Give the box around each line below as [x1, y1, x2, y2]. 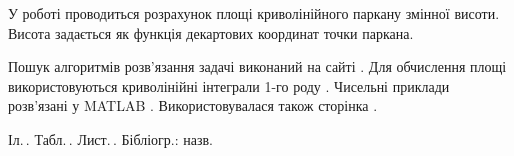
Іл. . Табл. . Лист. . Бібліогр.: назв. [8, 128, 213, 149]
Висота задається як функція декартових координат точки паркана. [8, 22, 414, 43]
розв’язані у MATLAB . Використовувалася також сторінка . [8, 95, 378, 116]
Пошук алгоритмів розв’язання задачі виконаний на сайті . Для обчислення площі [8, 56, 507, 77]
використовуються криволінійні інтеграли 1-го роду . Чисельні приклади [8, 75, 450, 96]
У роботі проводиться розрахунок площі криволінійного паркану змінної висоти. [8, 3, 500, 23]
